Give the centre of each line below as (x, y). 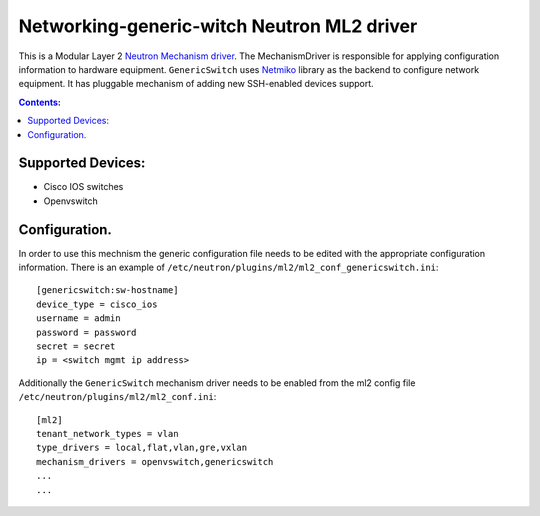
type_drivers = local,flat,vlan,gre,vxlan (142, 448)
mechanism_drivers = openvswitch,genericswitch (155, 461)
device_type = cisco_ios (97, 304)
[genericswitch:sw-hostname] (107, 290)
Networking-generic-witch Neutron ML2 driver (218, 26)
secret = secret (76, 346)
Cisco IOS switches (83, 187)
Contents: (40, 102)
